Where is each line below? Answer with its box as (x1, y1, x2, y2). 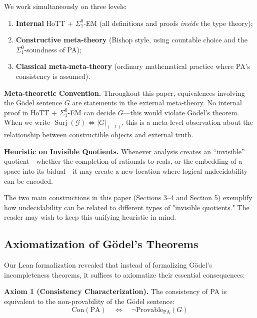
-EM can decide (67, 107, 115, 117)
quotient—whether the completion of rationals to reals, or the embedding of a (4, 156, 242, 166)
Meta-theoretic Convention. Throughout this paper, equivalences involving (4, 87, 245, 98)
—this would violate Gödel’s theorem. (123, 107, 239, 117)
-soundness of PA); (24, 44, 81, 54)
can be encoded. (4, 175, 53, 186)
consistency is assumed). (15, 70, 90, 81)
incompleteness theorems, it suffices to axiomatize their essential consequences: (4, 269, 245, 280)
